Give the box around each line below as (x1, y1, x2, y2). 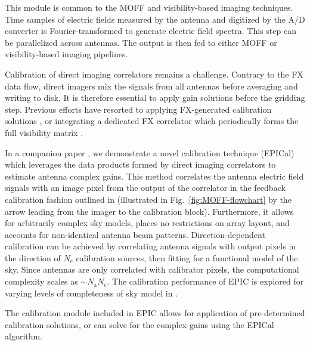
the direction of (5, 251, 61, 264)
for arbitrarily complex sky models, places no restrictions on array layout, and (5, 217, 290, 229)
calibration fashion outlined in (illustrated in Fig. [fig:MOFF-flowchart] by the (5, 193, 292, 205)
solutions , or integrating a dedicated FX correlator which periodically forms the (5, 115, 299, 127)
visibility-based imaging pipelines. (5, 48, 128, 60)
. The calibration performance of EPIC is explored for (107, 275, 304, 288)
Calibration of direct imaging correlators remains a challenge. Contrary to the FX (5, 67, 303, 80)
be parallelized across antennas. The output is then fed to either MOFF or (5, 36, 277, 48)
